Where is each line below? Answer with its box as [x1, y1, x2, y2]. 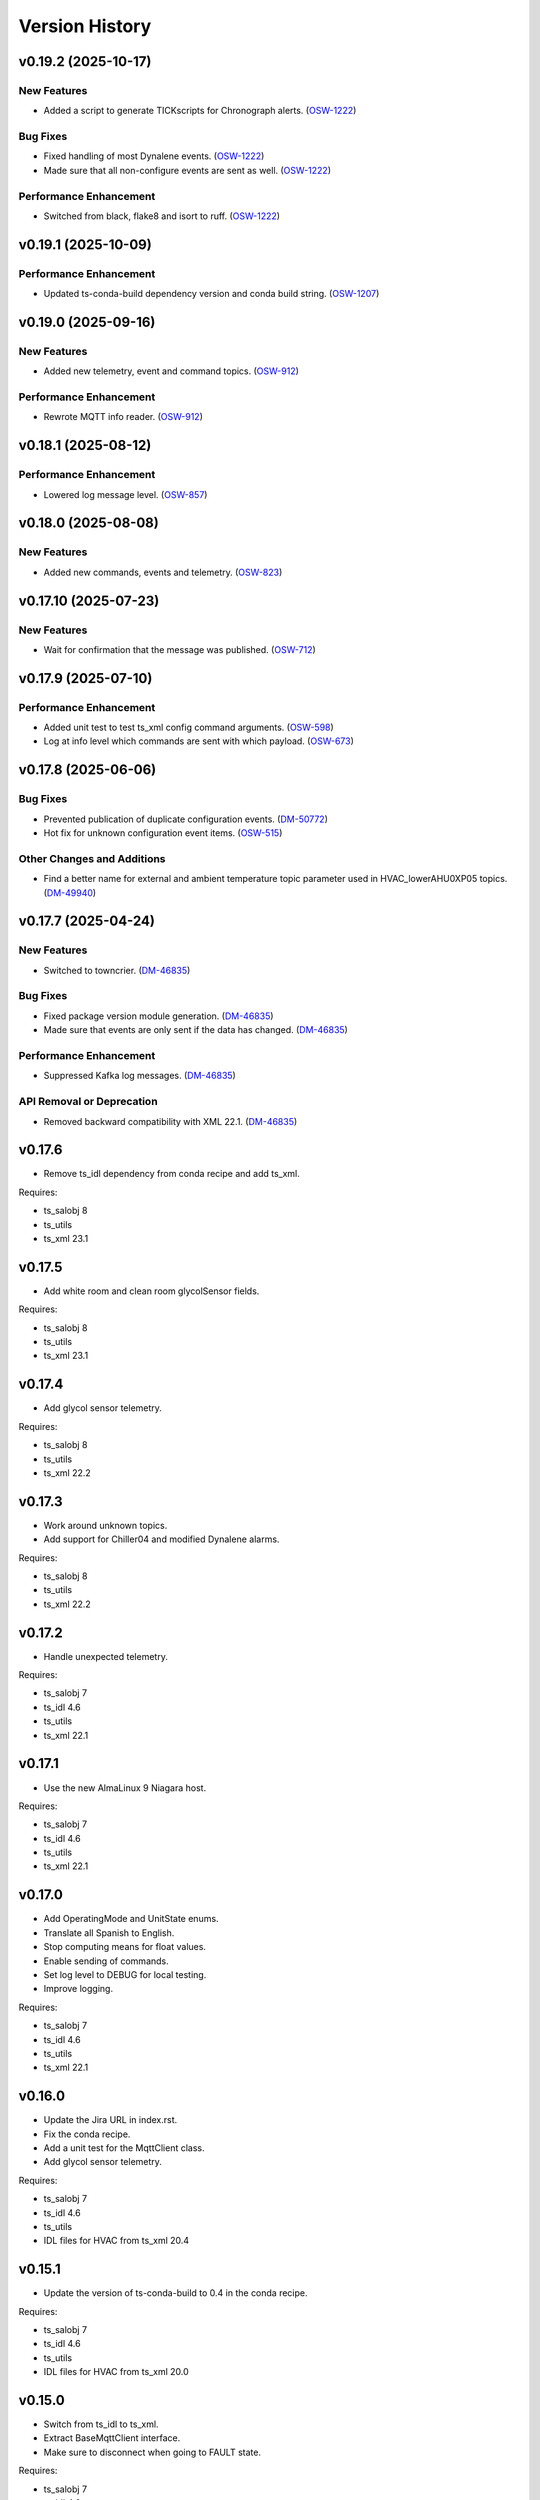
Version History [18, 15, 152, 37]
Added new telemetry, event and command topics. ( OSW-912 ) [43, 365, 300, 377]
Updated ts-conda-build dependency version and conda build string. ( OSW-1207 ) [43, 288, 380, 300]
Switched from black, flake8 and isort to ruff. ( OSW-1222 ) [43, 210, 280, 222]
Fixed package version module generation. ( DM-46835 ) [43, 1010, 274, 1022]
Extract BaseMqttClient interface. [43, 2432, 181, 2444]
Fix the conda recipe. [43, 2128, 131, 2140]
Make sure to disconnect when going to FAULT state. [43, 2446, 262, 2458]
